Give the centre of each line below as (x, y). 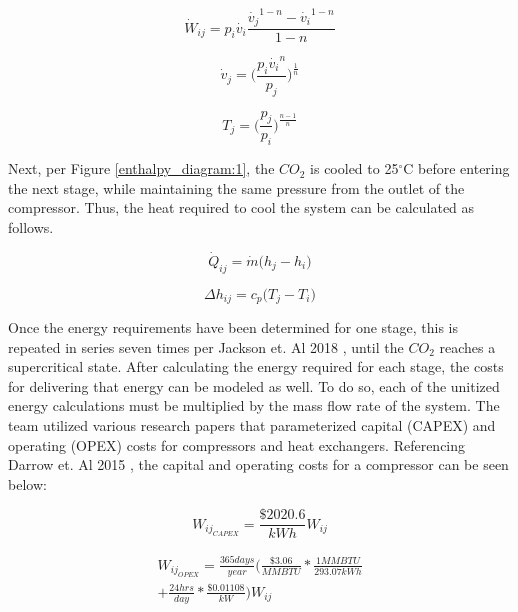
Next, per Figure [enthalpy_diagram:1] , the (141, 168)
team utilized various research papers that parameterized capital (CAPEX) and (252, 424)
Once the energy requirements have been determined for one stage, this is (233, 327)
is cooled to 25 (354, 168)
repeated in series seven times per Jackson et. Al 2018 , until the (206, 346)
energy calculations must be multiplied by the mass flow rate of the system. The (254, 405)
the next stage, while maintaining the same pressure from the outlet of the (236, 187)
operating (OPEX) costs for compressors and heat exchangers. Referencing (237, 444)
